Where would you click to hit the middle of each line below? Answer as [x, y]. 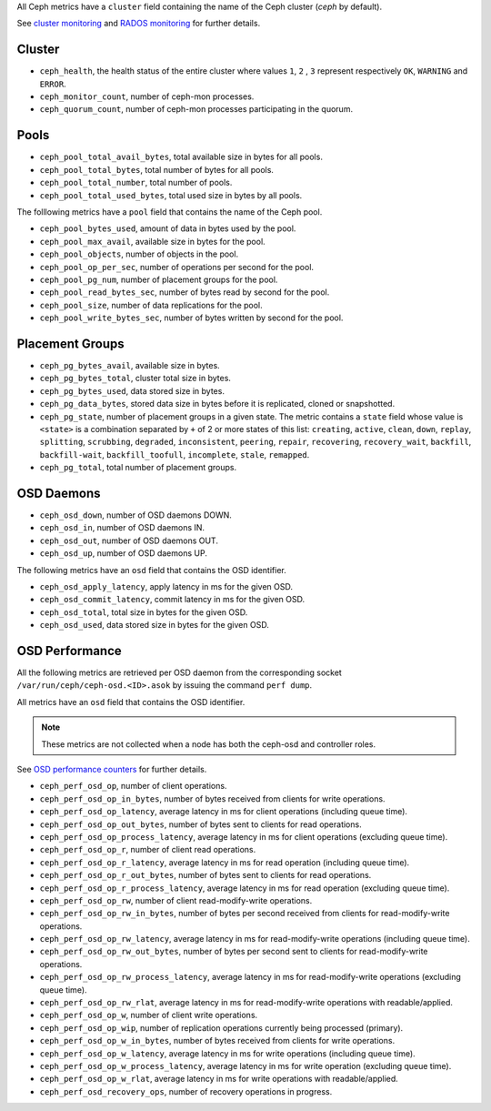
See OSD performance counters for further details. [112, 769]
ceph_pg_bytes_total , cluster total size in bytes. [135, 379]
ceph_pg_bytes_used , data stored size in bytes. [132, 390]
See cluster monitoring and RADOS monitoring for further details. [139, 24]
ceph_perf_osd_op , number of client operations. [133, 786]
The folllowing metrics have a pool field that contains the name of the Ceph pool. [170, 212]
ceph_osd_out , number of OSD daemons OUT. [129, 540]
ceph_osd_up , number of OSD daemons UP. [124, 553]
